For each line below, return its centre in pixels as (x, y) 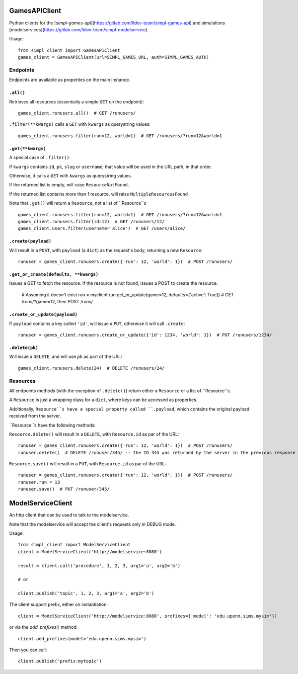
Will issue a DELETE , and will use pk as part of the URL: (66, 357)
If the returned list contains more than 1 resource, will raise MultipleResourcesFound (99, 194)
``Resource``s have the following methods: (52, 425)
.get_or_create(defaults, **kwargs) (54, 274)
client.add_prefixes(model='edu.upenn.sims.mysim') (82, 638)
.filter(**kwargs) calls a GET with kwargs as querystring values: (80, 124)
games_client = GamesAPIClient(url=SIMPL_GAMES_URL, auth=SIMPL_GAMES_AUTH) (114, 57)
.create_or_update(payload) (43, 315)
